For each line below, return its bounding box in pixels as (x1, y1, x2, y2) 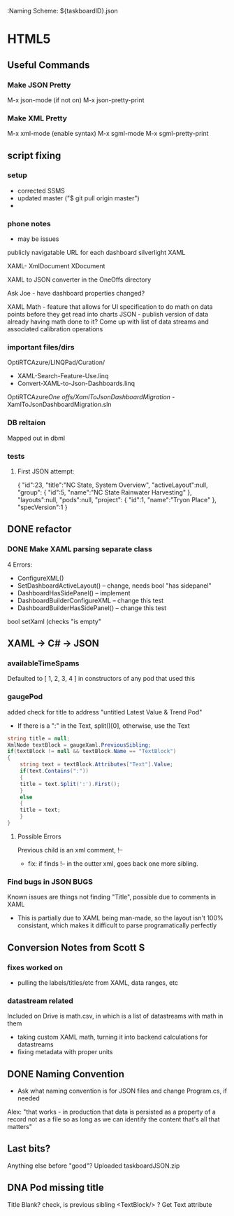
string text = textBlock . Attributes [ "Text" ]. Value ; (20, 761, 173, 768)
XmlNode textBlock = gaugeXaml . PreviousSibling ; (7, 741, 152, 749)
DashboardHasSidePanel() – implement (17, 588, 131, 597)
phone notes (7, 219, 51, 228)
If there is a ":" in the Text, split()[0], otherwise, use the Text (17, 721, 190, 730)
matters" (7, 1123, 33, 1131)
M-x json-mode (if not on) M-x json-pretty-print (7, 95, 145, 104)
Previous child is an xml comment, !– (17, 845, 123, 854)
